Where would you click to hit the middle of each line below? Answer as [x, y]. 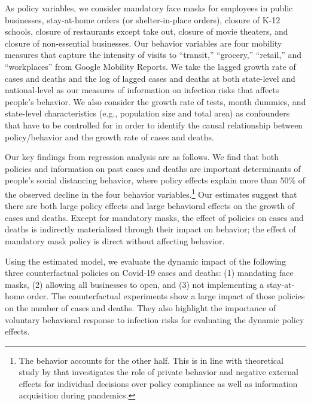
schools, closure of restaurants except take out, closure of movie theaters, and [147, 31]
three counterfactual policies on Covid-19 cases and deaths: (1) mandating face [149, 273]
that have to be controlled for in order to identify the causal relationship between [154, 125]
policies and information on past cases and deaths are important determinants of [153, 168]
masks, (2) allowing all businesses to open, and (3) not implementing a [134, 284]
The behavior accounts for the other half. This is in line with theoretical [151, 360]
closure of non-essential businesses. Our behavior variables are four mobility [144, 43]
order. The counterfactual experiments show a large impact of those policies [166, 296]
